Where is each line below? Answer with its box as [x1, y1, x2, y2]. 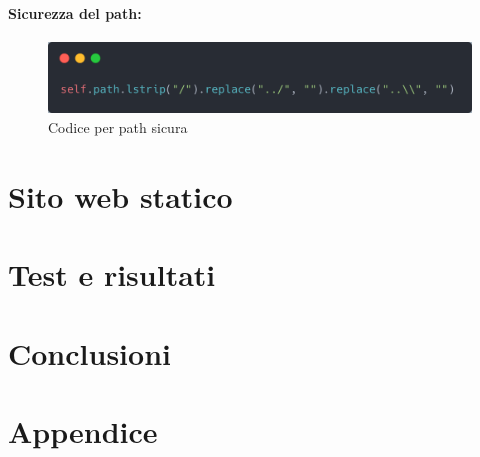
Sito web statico [8, 175, 233, 216]
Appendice [8, 410, 158, 451]
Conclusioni [8, 332, 171, 373]
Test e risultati [8, 254, 216, 295]
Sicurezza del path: [8, 2, 142, 23]
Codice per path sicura [48, 117, 188, 138]
